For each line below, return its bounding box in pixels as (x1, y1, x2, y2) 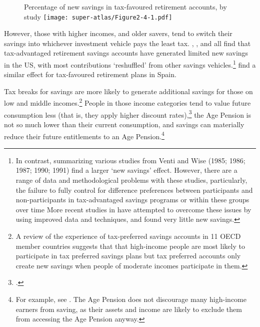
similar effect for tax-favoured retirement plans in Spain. (4, 69, 176, 80)
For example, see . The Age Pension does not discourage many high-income (15, 293, 246, 304)
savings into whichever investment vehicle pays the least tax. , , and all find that (4, 38, 251, 48)
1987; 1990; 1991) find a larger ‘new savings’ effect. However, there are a (15, 165, 237, 175)
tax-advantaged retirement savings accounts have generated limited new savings (4, 48, 248, 58)
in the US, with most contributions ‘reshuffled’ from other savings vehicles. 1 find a (4, 58, 256, 70)
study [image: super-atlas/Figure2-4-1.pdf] (24, 11, 172, 22)
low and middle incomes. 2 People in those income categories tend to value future (4, 96, 251, 108)
